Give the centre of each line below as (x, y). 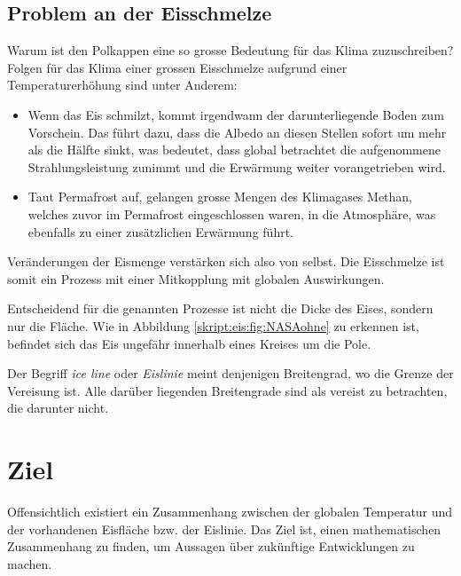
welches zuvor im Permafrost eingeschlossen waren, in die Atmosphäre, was (232, 213)
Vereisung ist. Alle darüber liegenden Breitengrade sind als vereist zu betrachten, (227, 390)
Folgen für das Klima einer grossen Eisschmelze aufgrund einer (177, 67)
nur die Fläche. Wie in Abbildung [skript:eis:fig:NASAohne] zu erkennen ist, (213, 325)
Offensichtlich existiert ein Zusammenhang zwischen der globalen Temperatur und (230, 512)
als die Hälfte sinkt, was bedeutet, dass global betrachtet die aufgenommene (234, 150)
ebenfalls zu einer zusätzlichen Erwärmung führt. (160, 231)
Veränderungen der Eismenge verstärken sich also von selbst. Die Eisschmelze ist (226, 261)
